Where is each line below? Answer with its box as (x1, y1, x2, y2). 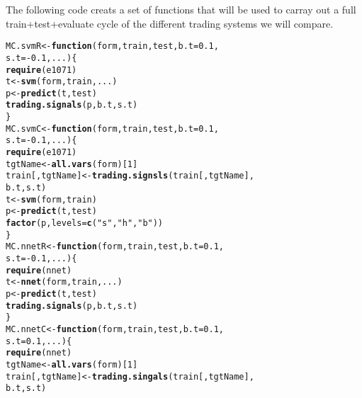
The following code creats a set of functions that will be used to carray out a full (6, 2, 356, 16)
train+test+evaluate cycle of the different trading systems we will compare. (6, 16, 334, 30)
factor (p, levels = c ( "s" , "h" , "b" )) (6, 218, 164, 229)
